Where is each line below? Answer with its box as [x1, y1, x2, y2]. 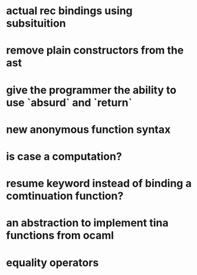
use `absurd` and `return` [6, 96, 133, 109]
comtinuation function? [6, 189, 124, 203]
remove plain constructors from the [6, 44, 184, 57]
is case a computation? [6, 149, 122, 163]
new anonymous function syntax [6, 123, 171, 136]
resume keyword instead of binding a [6, 177, 192, 190]
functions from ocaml [6, 229, 114, 243]
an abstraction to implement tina [6, 217, 169, 230]
